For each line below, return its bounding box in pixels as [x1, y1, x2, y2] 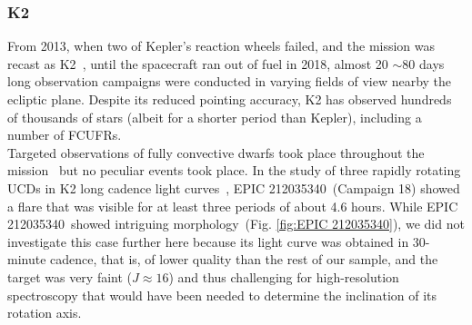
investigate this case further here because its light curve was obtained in [7, 231, 409, 251]
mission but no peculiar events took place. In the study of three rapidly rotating [7, 161, 461, 180]
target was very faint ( [7, 267, 133, 286]
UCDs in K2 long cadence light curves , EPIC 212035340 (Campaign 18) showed [7, 178, 460, 197]
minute [7, 250, 46, 269]
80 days [402, 54, 445, 73]
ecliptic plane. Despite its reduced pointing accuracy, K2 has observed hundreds [7, 90, 452, 108]
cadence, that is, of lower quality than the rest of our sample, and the [50, 250, 438, 269]
